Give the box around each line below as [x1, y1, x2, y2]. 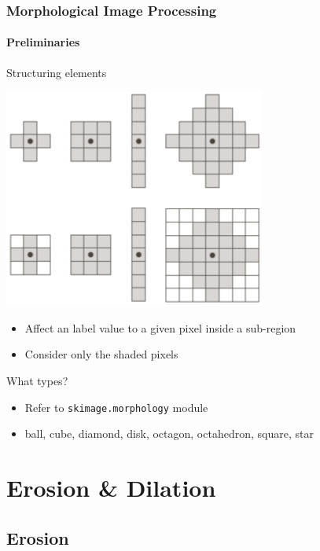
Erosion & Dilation [6, 472, 216, 504]
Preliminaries [6, 34, 80, 50]
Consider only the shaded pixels [24, 346, 178, 362]
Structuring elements [6, 64, 107, 80]
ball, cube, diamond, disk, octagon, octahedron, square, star [24, 425, 314, 442]
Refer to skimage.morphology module [24, 399, 208, 415]
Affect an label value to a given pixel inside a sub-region [24, 319, 296, 336]
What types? [6, 373, 68, 389]
